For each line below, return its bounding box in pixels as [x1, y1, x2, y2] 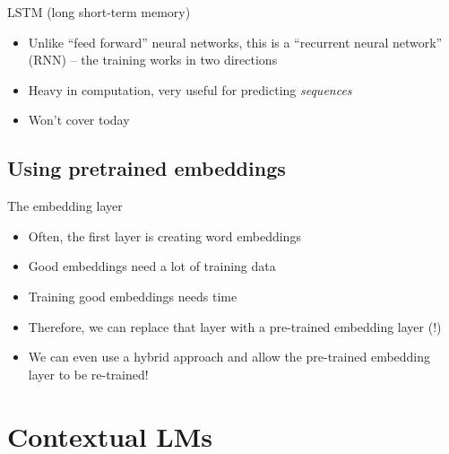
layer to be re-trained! [28, 364, 149, 383]
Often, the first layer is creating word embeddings [28, 226, 301, 245]
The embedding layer [7, 196, 123, 215]
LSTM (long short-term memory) [7, 3, 191, 21]
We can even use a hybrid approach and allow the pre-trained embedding [28, 347, 431, 366]
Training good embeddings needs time [28, 286, 237, 305]
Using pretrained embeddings [7, 154, 286, 182]
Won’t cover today [28, 110, 130, 129]
